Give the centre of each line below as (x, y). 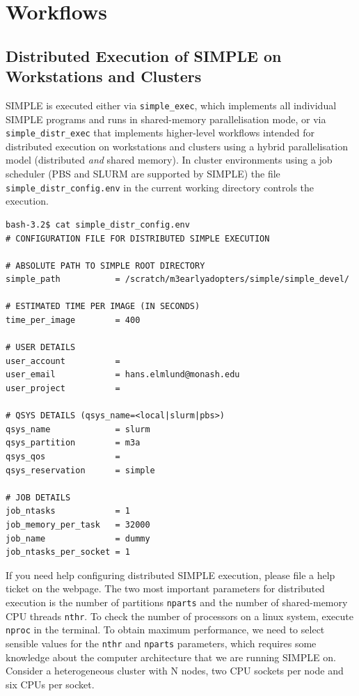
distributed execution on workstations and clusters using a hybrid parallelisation (177, 146)
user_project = (63, 389)
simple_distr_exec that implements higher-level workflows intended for (160, 133)
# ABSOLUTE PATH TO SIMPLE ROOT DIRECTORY (105, 266)
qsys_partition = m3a (73, 443)
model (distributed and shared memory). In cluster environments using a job (169, 160)
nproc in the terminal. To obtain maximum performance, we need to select (165, 630)
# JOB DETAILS (38, 497)
